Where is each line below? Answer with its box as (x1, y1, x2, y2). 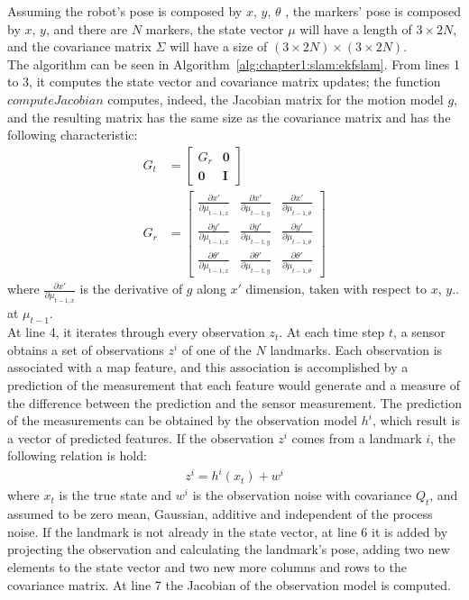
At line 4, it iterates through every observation (7, 323, 265, 341)
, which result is (372, 411, 460, 430)
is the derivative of (79, 279, 183, 298)
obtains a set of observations (7, 340, 164, 359)
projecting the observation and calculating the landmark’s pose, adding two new (7, 540, 450, 559)
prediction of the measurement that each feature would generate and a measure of (7, 375, 460, 394)
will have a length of (299, 19, 412, 38)
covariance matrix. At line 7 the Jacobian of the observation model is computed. (7, 575, 451, 594)
